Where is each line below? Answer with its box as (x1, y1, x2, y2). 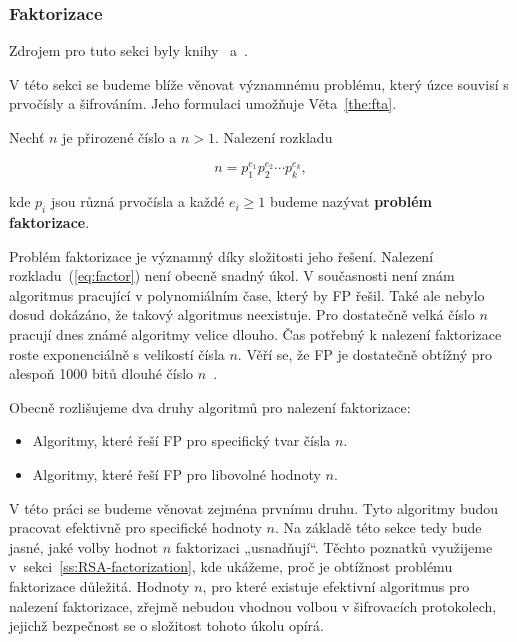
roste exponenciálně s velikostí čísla (9, 343, 225, 364)
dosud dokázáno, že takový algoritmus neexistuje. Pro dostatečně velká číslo (9, 304, 475, 325)
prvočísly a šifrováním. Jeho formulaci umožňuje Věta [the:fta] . (9, 93, 397, 114)
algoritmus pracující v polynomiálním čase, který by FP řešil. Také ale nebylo (9, 284, 485, 305)
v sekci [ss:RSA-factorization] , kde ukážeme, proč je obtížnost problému (9, 556, 453, 577)
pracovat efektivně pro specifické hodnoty (9, 517, 262, 538)
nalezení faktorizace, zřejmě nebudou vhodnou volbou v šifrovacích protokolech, (9, 595, 497, 616)
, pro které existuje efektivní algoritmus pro (202, 575, 470, 596)
